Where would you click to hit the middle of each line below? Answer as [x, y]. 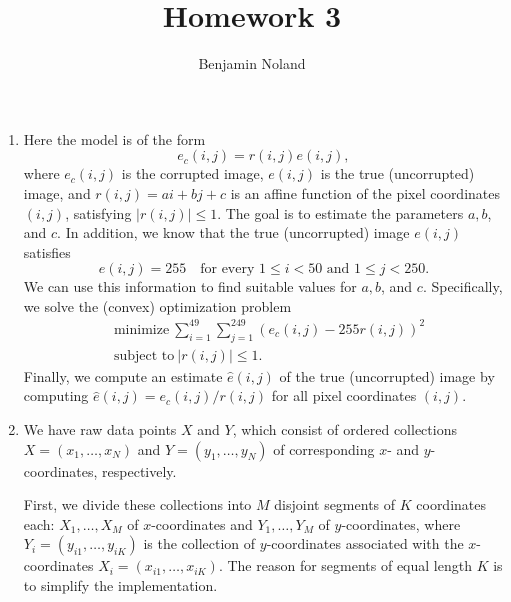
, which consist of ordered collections [344, 429]
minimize [141, 329]
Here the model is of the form [114, 138]
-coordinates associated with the [365, 543]
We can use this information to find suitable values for [190, 286]
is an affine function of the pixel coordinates [365, 192]
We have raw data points [100, 429]
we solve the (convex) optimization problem [157, 305]
